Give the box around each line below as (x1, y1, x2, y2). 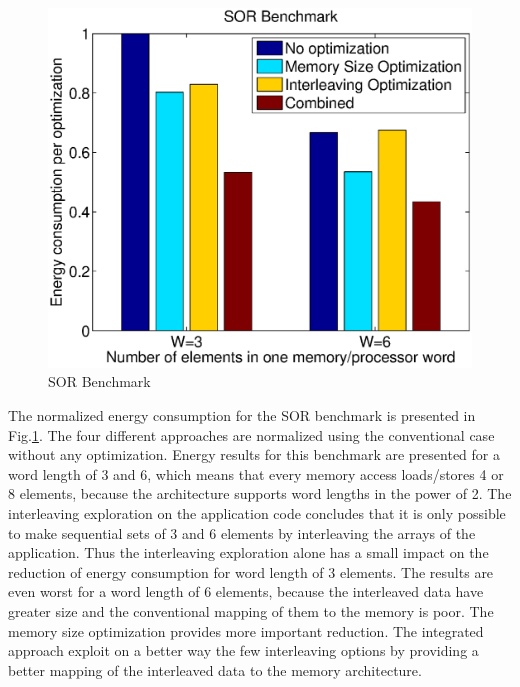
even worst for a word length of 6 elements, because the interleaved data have (8, 581, 484, 602)
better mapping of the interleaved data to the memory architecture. (8, 659, 422, 680)
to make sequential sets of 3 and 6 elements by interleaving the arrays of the (8, 522, 476, 543)
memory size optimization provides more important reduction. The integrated (8, 620, 484, 641)
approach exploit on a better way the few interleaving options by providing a (8, 640, 479, 661)
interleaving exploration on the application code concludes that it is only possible (8, 502, 506, 523)
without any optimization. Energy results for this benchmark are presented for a (8, 444, 500, 465)
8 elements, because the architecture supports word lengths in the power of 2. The (8, 483, 512, 504)
